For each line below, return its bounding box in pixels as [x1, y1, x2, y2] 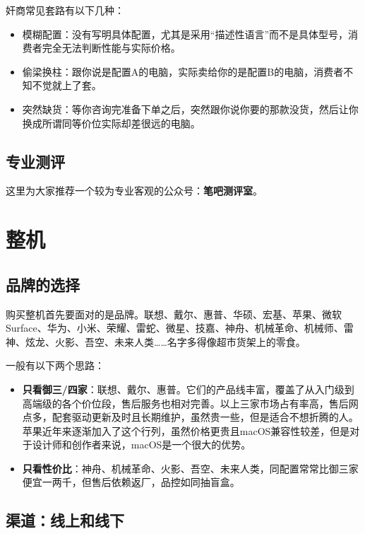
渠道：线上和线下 [6, 509, 124, 531]
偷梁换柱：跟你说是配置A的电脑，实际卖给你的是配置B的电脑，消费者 [22, 64, 344, 79]
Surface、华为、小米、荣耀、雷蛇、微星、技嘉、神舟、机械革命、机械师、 [6, 320, 344, 335]
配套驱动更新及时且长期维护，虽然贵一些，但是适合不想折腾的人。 [52, 410, 359, 424]
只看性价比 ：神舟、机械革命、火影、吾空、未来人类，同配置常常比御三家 [22, 460, 359, 475]
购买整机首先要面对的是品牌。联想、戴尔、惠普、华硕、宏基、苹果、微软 [6, 306, 342, 321]
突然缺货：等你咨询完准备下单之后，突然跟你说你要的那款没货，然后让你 [22, 101, 359, 116]
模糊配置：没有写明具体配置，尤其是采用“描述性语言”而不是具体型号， [22, 26, 349, 41]
